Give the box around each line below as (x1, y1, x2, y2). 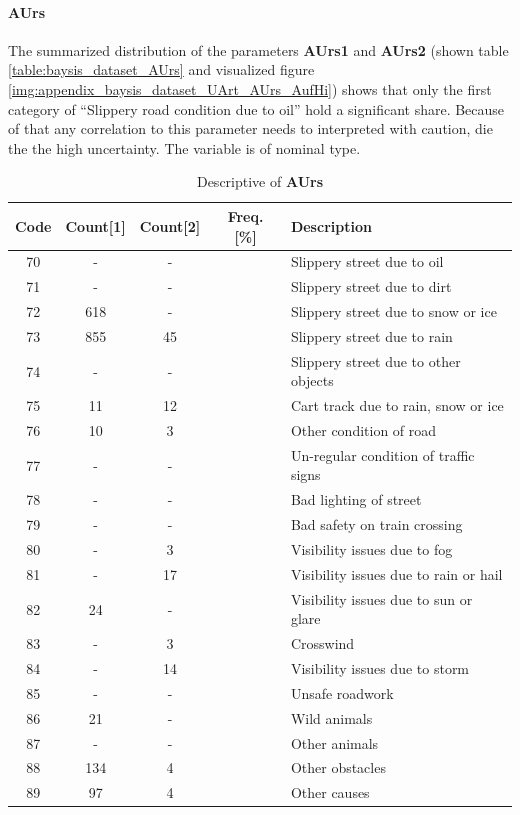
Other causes (290, 782, 370, 803)
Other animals (290, 732, 379, 753)
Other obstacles (290, 757, 386, 778)
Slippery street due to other (290, 350, 461, 371)
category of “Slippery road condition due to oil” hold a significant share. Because (8, 98, 505, 119)
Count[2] (139, 215, 201, 236)
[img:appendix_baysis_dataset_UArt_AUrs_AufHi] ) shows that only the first (8, 78, 492, 99)
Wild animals (290, 707, 373, 728)
